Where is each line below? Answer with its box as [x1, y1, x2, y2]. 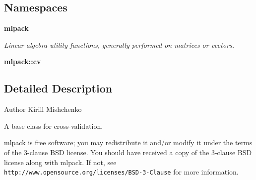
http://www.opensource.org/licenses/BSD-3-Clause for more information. [4, 167, 239, 177]
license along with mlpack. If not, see [4, 157, 117, 167]
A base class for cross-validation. [4, 120, 103, 131]
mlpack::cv [4, 56, 41, 67]
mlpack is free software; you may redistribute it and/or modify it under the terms [4, 137, 253, 148]
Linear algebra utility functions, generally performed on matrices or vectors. [4, 39, 235, 50]
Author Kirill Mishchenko [4, 104, 82, 114]
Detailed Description [4, 81, 113, 96]
